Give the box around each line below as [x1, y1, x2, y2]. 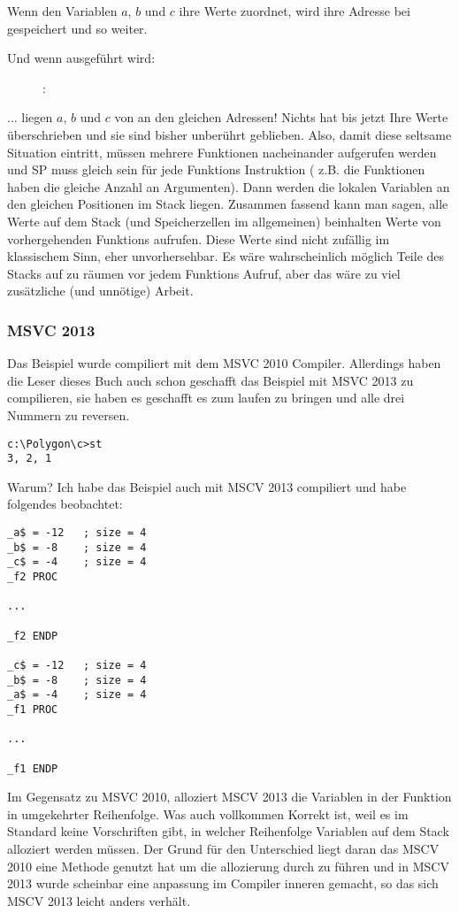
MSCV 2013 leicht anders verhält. [7, 891, 191, 909]
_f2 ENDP [7, 629, 58, 642]
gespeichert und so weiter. [7, 19, 148, 37]
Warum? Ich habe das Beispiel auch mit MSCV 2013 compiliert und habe [7, 477, 407, 495]
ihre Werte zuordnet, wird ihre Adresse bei [179, 2, 410, 19]
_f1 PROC [7, 702, 58, 716]
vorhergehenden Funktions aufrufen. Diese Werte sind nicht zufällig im [7, 229, 390, 248]
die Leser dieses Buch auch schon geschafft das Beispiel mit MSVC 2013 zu [7, 371, 414, 389]
